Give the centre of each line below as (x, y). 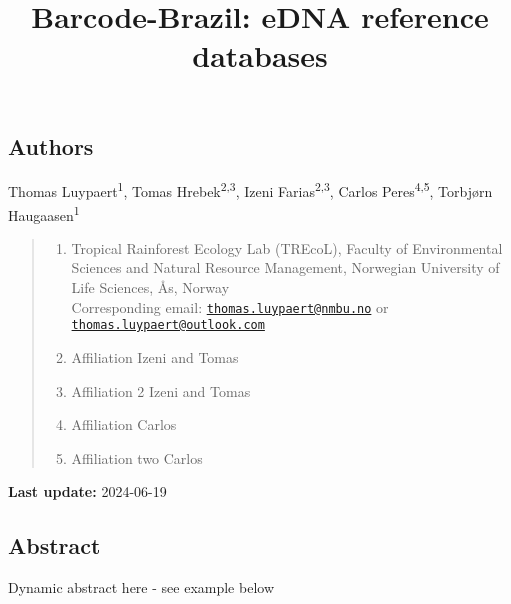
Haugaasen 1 (44, 213)
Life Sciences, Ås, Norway (150, 287)
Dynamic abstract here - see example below (141, 587)
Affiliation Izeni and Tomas (155, 356)
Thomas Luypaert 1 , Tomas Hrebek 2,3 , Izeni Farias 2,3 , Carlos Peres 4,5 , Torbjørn (250, 190)
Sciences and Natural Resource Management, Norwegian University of (285, 267)
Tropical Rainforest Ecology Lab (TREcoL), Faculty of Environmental (287, 247)
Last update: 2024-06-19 (87, 491)
